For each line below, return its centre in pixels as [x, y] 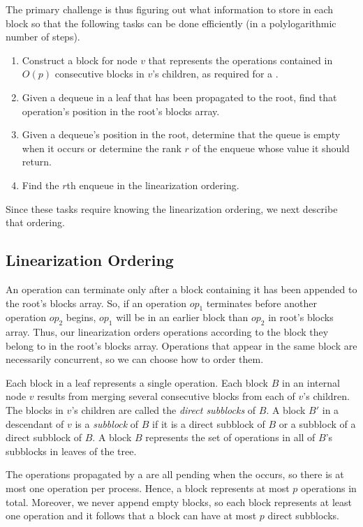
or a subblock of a [317, 423]
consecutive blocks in [99, 74]
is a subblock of [107, 423]
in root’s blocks [301, 317]
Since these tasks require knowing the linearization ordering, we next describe [172, 208]
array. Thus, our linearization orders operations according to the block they [167, 332]
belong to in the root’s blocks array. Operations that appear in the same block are [181, 345]
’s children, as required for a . [215, 74]
